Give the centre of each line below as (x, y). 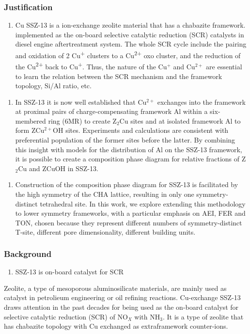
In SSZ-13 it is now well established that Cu (81, 102)
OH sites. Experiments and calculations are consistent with (141, 130)
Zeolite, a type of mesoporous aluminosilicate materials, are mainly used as (115, 288)
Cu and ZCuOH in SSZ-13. (58, 168)
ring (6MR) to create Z (82, 120)
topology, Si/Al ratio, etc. (53, 86)
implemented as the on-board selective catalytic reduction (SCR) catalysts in (130, 34)
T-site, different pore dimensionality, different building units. (105, 232)
